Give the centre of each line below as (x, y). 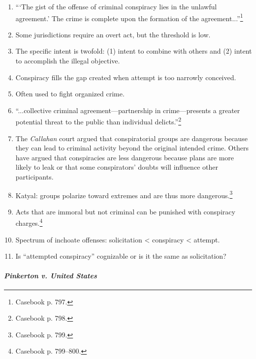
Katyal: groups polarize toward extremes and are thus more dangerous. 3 (124, 194)
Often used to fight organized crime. (70, 94)
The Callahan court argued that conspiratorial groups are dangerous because (131, 138)
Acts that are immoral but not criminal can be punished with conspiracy (125, 211)
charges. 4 (29, 222)
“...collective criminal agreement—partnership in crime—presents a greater (128, 110)
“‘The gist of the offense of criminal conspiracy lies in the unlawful (116, 6)
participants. (34, 177)
